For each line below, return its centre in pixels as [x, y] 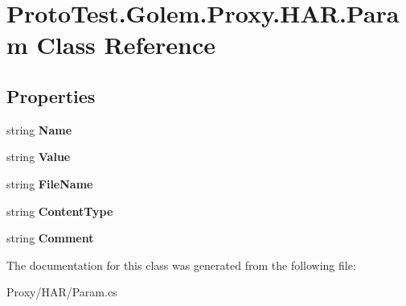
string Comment [50, 238]
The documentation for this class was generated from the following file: [181, 265]
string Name [39, 129]
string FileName [50, 183]
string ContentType [60, 211]
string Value [39, 157]
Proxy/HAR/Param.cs [62, 292]
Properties [51, 95]
